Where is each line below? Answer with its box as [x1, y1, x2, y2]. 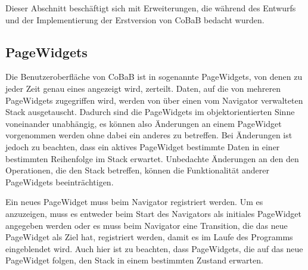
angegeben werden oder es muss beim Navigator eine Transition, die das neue [5, 219, 288, 231]
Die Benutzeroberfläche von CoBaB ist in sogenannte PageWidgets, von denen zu [5, 70, 303, 83]
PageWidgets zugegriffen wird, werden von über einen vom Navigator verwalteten [5, 94, 303, 106]
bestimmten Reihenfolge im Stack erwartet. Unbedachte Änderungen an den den [5, 152, 299, 165]
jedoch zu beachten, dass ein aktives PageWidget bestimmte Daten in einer [5, 140, 280, 153]
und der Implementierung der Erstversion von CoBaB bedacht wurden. [5, 13, 265, 26]
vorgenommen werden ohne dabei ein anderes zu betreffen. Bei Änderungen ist [5, 129, 293, 141]
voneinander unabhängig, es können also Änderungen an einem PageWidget [5, 117, 282, 129]
